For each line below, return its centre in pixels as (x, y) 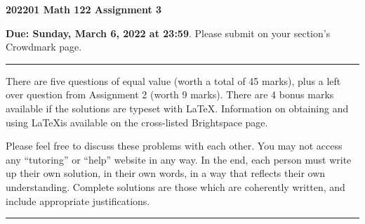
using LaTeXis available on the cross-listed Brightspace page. (137, 122)
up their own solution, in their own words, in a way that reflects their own (166, 173)
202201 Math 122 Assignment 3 (84, 9)
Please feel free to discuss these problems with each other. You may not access (174, 146)
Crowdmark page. (44, 47)
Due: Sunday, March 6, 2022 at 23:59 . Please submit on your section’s (168, 33)
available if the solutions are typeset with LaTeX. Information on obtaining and (177, 108)
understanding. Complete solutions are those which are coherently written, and (175, 186)
